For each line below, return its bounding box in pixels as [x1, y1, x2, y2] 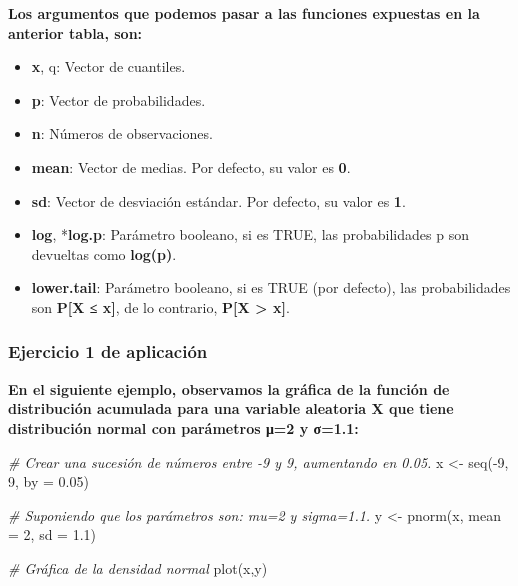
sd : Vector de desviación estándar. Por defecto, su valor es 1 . [31, 190, 406, 211]
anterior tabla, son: [8, 22, 143, 43]
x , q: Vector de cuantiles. [31, 56, 186, 77]
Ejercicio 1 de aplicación [8, 339, 208, 364]
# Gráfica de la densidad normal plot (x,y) [8, 557, 268, 578]
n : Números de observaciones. [31, 123, 213, 144]
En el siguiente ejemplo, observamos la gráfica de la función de [8, 378, 450, 399]
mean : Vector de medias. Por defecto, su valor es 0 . [31, 156, 351, 177]
